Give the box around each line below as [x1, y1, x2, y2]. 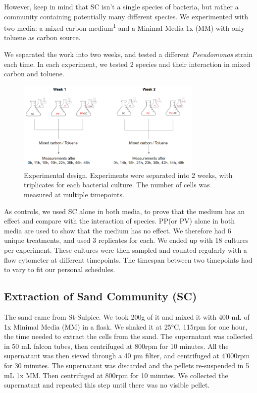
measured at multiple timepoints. [24, 189, 124, 200]
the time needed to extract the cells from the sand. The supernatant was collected [4, 331, 253, 341]
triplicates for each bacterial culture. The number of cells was [24, 179, 210, 190]
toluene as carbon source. [4, 32, 81, 43]
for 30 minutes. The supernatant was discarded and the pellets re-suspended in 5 [4, 360, 249, 370]
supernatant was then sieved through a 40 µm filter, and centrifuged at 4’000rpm [4, 350, 250, 361]
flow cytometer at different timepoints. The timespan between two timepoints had [4, 254, 253, 265]
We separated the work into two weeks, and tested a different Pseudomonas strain [4, 49, 253, 59]
